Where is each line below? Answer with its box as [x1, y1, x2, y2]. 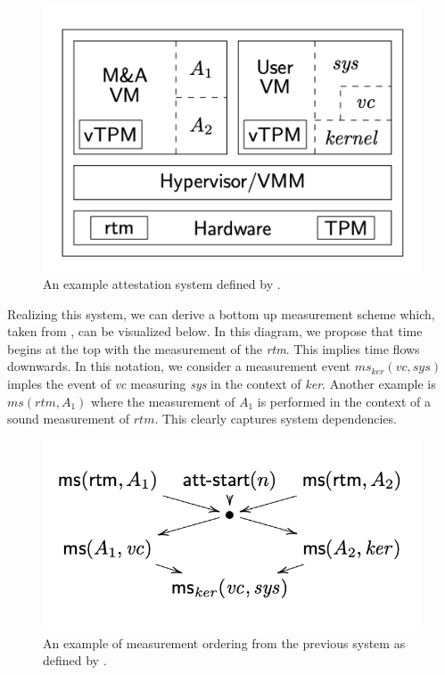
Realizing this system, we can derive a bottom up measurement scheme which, [7, 304, 435, 323]
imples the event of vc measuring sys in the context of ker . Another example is [7, 375, 436, 393]
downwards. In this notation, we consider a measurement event [7, 357, 350, 375]
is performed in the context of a [257, 391, 431, 410]
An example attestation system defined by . [43, 275, 281, 293]
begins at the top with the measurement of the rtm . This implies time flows [7, 339, 420, 358]
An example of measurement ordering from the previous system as [43, 633, 406, 652]
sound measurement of [7, 409, 130, 428]
